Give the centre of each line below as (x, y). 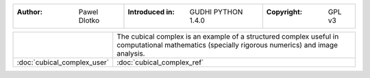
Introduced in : (151, 12)
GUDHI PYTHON (216, 12)
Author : (30, 12)
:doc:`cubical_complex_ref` (160, 62)
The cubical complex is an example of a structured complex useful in (228, 36)
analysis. (131, 53)
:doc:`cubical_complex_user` (63, 62)
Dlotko (89, 20)
